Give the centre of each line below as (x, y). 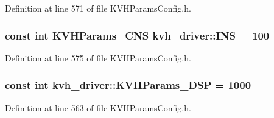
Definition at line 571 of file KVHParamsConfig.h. (98, 8)
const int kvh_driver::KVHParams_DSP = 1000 (128, 85)
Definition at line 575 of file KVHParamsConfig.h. (98, 57)
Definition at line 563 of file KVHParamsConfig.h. (98, 107)
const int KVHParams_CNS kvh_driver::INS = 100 (137, 35)
